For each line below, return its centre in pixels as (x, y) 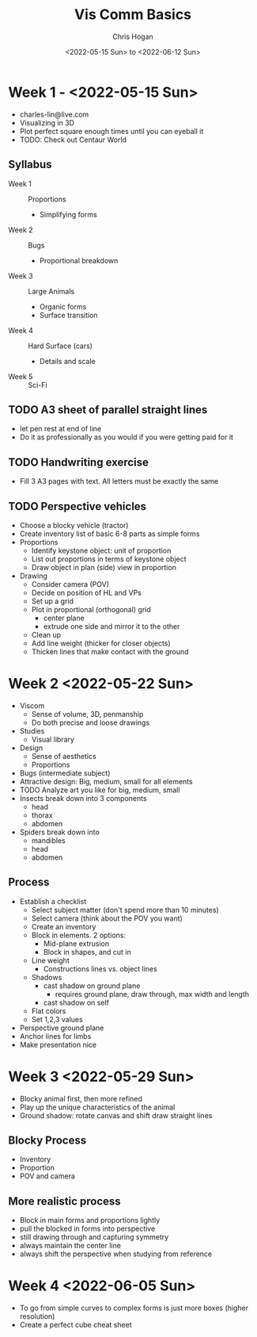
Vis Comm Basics (133, 15)
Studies (32, 730)
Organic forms (63, 306)
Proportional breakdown (79, 260)
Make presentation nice (58, 1044)
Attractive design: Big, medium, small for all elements (106, 781)
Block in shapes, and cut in (87, 952)
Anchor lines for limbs (55, 1036)
